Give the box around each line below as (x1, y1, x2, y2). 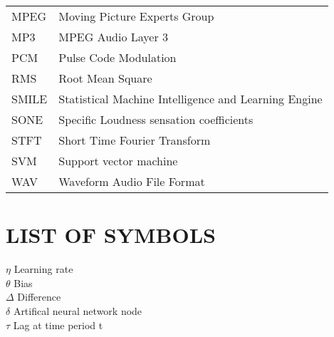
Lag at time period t (13, 317, 103, 332)
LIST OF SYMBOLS (6, 220, 216, 249)
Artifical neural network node (13, 303, 142, 318)
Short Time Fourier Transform (58, 132, 211, 148)
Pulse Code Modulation (58, 49, 177, 66)
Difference (17, 289, 61, 304)
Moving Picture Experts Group (58, 8, 214, 24)
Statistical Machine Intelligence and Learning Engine (58, 90, 323, 107)
